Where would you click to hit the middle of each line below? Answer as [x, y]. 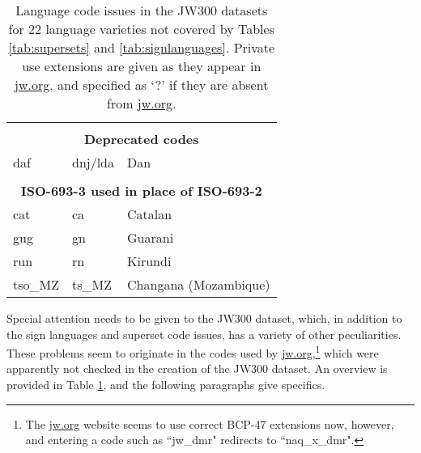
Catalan [150, 214]
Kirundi [149, 261]
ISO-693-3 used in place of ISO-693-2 [141, 191]
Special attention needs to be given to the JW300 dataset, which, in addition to [204, 318]
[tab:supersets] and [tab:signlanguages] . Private [142, 47]
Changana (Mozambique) [199, 284]
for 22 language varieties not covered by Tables [141, 29]
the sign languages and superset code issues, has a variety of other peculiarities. [204, 334]
